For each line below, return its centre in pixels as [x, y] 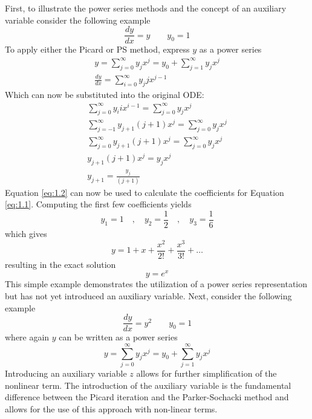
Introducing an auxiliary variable [66, 373]
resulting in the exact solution [60, 264]
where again [27, 337]
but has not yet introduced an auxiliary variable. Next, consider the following [148, 295]
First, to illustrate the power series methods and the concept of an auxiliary [146, 8]
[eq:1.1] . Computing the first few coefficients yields [98, 204]
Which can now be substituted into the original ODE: [105, 94]
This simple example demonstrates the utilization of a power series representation [156, 284]
